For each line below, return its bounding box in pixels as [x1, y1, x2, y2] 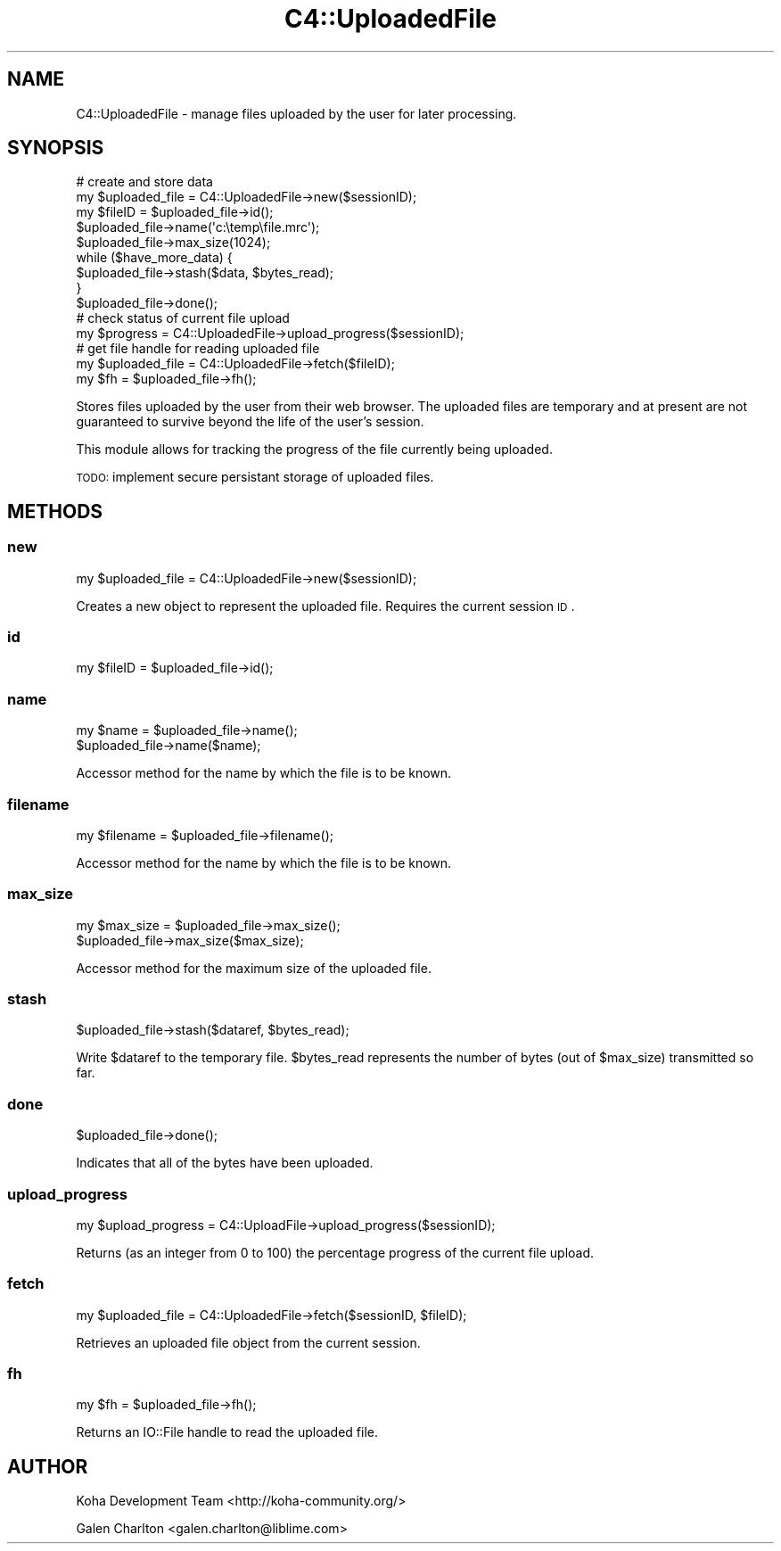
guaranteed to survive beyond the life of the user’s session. [76, 414, 424, 430]
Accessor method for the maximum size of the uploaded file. [76, 960, 432, 976]
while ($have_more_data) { [76, 250, 233, 266]
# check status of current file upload [76, 310, 290, 326]
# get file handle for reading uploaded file [76, 341, 320, 357]
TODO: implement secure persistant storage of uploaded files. [76, 469, 434, 485]
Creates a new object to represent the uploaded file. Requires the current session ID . [76, 598, 575, 614]
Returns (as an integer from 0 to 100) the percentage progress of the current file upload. [76, 1244, 595, 1260]
